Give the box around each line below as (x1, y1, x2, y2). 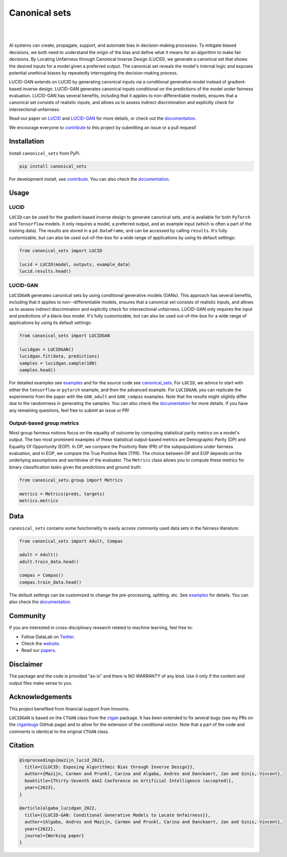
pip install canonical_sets (19, 163, 87, 169)
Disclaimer (9, 660, 43, 669)
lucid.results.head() (19, 268, 72, 274)
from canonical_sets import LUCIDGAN (19, 333, 110, 339)
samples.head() (19, 367, 56, 373)
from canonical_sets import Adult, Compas (19, 538, 123, 544)
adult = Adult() (19, 552, 59, 558)
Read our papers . (21, 647, 56, 653)
